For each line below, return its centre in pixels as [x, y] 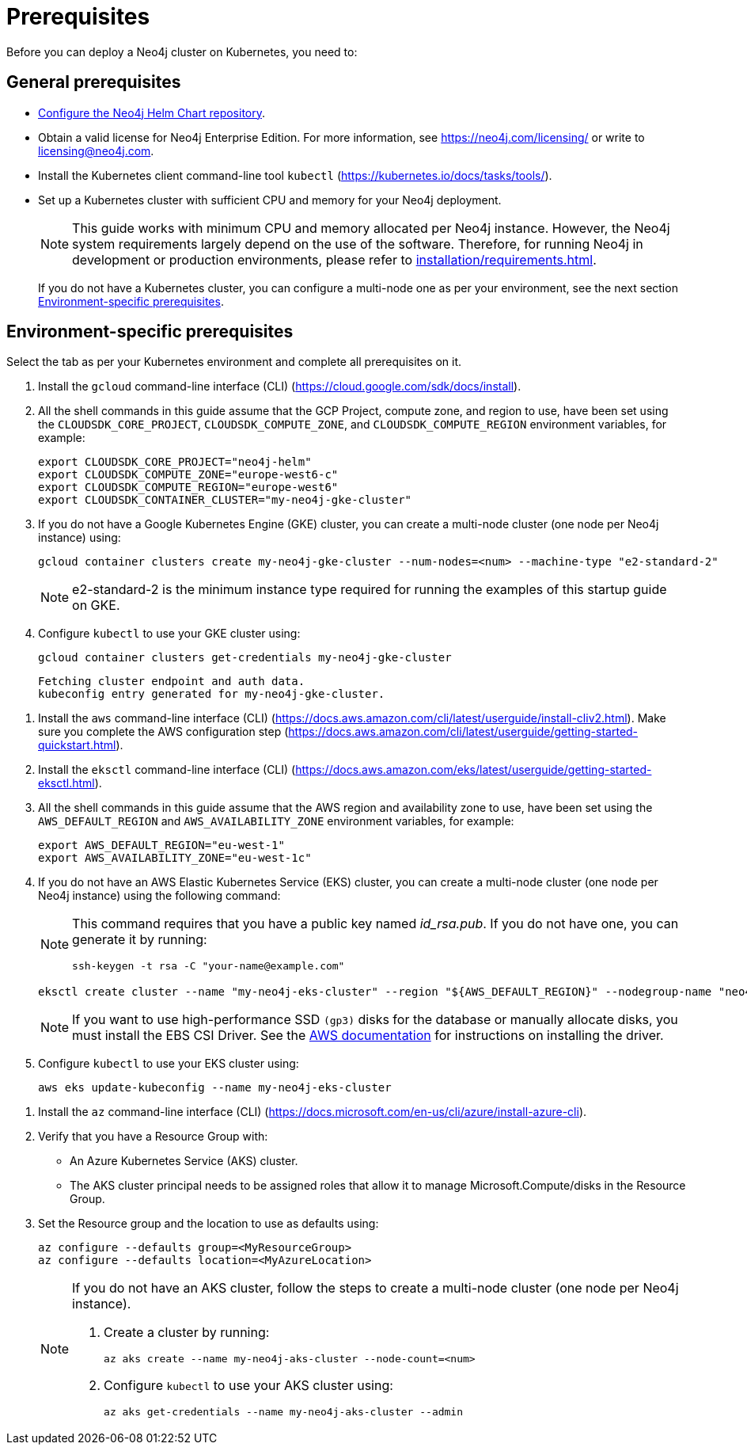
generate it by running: [140, 940]
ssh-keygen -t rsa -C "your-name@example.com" [209, 966]
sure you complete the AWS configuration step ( [163, 732]
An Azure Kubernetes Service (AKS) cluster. [184, 1161]
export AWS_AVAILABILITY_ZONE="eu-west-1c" [175, 858]
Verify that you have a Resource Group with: [153, 1137]
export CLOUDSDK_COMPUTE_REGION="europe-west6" [188, 487]
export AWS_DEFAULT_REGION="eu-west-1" [161, 845]
